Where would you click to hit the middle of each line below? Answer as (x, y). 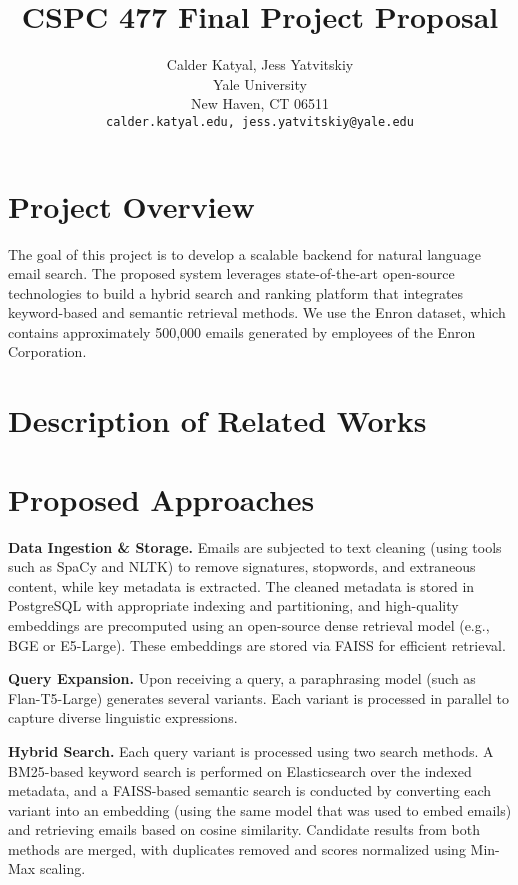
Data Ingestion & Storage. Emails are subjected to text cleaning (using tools (255, 546)
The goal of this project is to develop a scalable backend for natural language (244, 253)
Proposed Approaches (161, 498)
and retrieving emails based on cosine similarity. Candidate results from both (244, 829)
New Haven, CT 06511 (260, 103)
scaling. (62, 868)
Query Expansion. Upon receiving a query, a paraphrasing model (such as (242, 678)
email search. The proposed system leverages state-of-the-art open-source (231, 273)
